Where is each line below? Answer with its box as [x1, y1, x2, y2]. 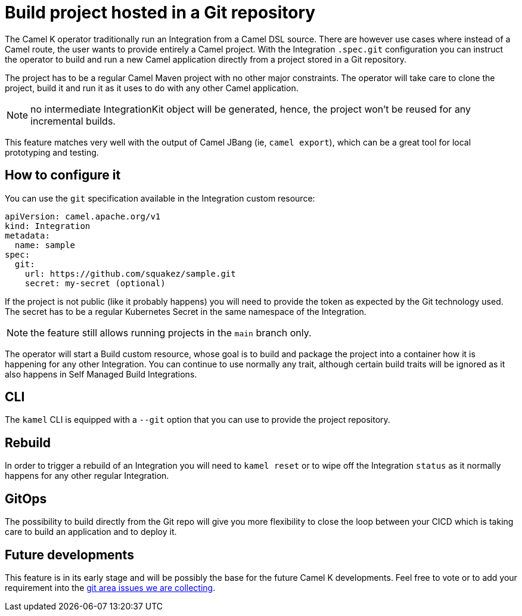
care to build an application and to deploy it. [5, 527, 177, 537]
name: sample [14, 240, 76, 250]
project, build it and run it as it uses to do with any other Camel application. [5, 82, 299, 93]
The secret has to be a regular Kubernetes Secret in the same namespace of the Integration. [5, 306, 366, 317]
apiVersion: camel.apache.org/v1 [5, 211, 161, 221]
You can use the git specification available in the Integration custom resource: [5, 193, 315, 203]
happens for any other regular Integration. [5, 470, 169, 481]
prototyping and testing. [5, 147, 99, 157]
